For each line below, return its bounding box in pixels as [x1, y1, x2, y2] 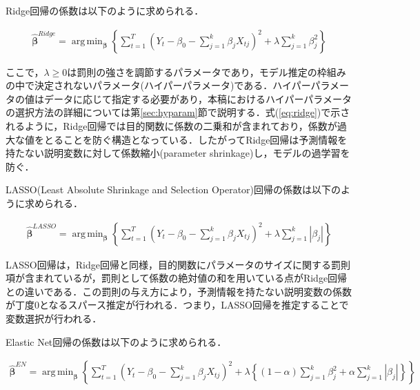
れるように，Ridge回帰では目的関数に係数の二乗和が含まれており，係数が [6, 119, 337, 133]
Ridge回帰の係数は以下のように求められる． [6, 3, 204, 17]
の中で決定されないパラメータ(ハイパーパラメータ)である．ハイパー [6, 78, 311, 92]
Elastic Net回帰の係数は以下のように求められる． [6, 334, 227, 349]
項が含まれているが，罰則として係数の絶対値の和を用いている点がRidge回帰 [6, 271, 348, 285]
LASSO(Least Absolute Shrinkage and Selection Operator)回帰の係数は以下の [6, 182, 341, 197]
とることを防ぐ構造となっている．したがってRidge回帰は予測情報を [43, 132, 348, 146]
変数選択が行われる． [6, 311, 102, 325]
